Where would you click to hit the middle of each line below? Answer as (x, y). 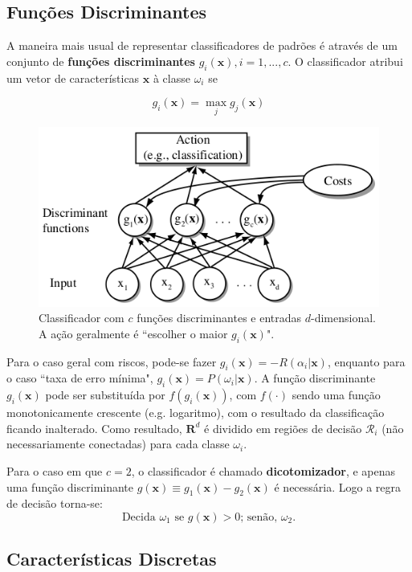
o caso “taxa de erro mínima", (80, 378)
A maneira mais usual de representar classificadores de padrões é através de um (202, 45)
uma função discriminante (70, 486)
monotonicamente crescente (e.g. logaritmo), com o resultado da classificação (196, 413)
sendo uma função (336, 395)
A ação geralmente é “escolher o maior (133, 333)
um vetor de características (73, 78)
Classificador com (82, 318)
